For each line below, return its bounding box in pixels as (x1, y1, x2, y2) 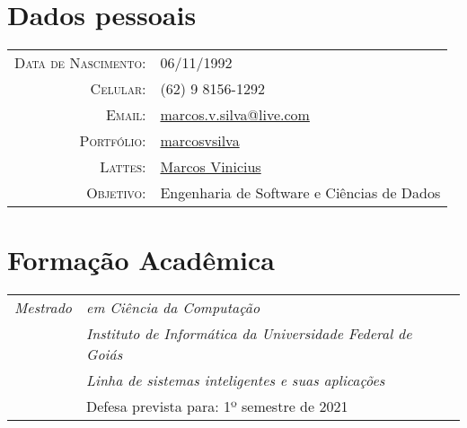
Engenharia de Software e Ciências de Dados (160, 182, 441, 204)
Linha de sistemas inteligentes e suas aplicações (86, 370, 385, 391)
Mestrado (14, 297, 73, 319)
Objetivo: (86, 182, 146, 204)
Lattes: (100, 156, 146, 178)
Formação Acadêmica (7, 241, 275, 278)
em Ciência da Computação (86, 297, 260, 319)
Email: (105, 104, 146, 126)
